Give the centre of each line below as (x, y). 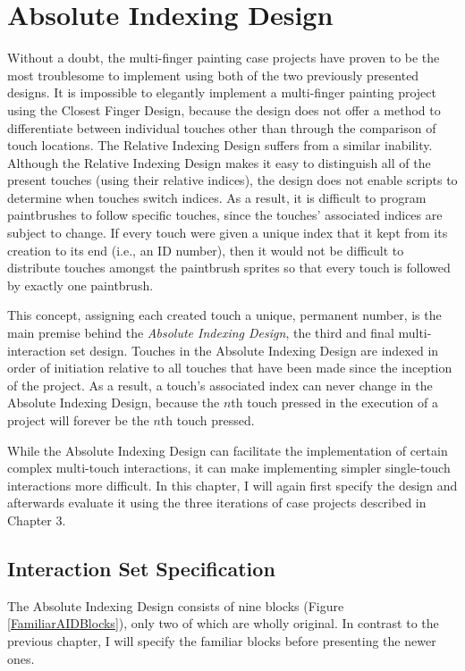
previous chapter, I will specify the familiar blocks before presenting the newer (222, 640)
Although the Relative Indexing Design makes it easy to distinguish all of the (219, 162)
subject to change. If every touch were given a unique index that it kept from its (228, 233)
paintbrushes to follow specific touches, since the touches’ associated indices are (225, 215)
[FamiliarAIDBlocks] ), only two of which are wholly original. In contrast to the (223, 623)
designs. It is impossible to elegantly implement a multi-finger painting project (222, 92)
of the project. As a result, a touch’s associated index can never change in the (220, 385)
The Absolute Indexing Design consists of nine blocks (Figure (176, 605)
